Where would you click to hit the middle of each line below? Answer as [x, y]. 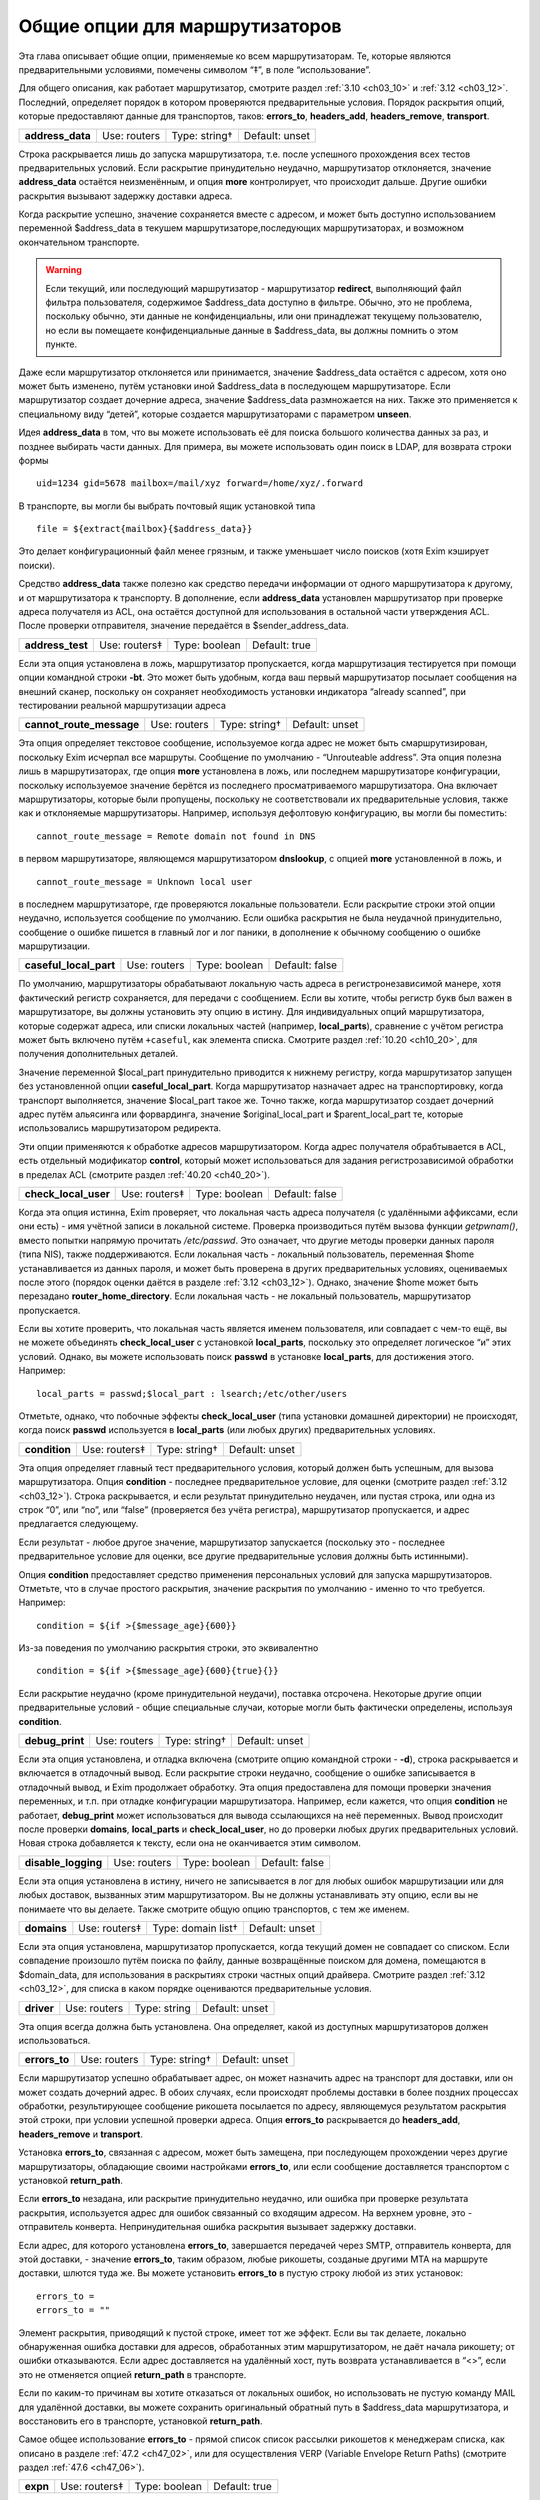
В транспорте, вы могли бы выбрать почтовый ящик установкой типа [167, 506]
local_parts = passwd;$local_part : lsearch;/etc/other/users [192, 1393]
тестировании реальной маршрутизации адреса [122, 705]
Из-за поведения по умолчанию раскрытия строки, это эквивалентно [168, 1648]
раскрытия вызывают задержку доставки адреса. [125, 196]
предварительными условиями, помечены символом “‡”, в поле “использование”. [195, 69]
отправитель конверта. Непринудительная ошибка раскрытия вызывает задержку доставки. [217, 2227]
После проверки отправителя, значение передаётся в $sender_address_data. [183, 626]
